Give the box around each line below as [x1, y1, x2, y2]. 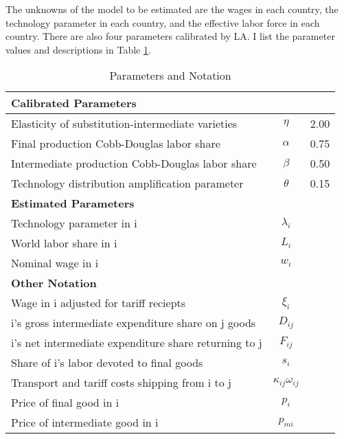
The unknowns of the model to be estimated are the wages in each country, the [5, 2, 339, 16]
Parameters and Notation [109, 67, 231, 84]
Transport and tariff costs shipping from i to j [11, 374, 232, 391]
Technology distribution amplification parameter [11, 175, 244, 192]
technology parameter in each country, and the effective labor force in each [5, 15, 320, 30]
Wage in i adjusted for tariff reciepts [11, 295, 186, 311]
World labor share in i [11, 235, 117, 251]
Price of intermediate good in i [11, 414, 159, 431]
